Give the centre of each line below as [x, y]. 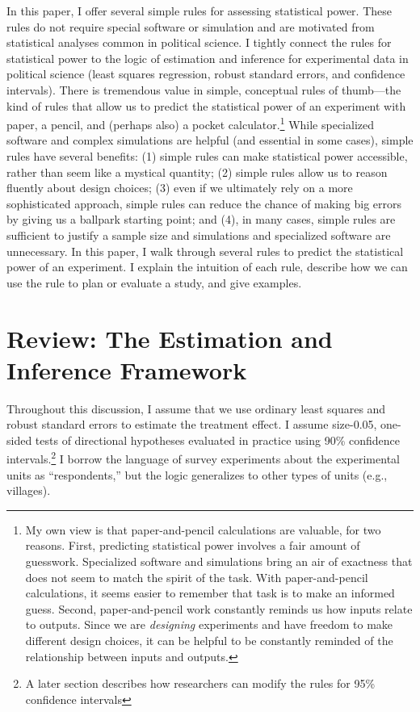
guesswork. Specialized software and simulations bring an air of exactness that [219, 561]
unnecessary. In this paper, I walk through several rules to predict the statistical [205, 251]
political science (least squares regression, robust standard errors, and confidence [206, 74]
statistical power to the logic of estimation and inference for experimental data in [208, 58]
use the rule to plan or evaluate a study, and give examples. [154, 282]
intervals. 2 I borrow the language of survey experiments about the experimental [203, 458]
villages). [29, 490]
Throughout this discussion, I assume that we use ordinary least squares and [196, 408]
